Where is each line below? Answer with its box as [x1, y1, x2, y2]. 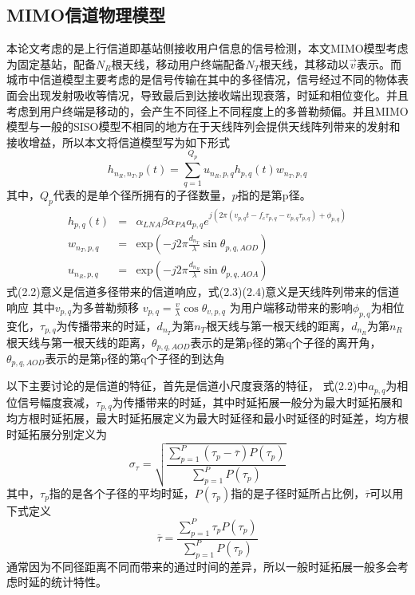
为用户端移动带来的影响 [229, 298, 353, 315]
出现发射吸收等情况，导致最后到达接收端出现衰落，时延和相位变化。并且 [28, 86, 409, 103]
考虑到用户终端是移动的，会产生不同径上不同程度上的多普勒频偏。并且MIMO [6, 102, 409, 119]
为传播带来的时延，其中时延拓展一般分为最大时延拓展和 [112, 393, 403, 410]
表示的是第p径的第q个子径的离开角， [190, 333, 381, 350]
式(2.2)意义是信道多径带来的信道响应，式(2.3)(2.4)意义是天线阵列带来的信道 [6, 283, 400, 300]
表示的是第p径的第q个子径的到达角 [45, 349, 225, 366]
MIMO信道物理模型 [6, 2, 166, 27]
